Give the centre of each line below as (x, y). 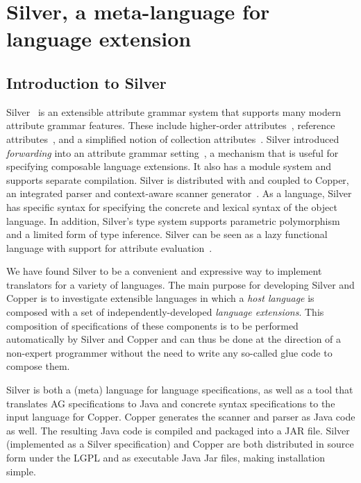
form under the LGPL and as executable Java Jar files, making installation (166, 458)
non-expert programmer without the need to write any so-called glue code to (169, 352)
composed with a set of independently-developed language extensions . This (165, 312)
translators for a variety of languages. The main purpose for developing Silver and (180, 284)
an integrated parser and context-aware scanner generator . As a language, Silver (179, 193)
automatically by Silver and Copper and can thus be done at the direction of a (174, 339)
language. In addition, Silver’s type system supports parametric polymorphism (173, 220)
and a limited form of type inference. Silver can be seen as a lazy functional (167, 234)
